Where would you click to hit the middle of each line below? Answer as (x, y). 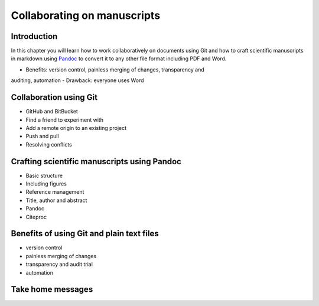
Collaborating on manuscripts (86, 15)
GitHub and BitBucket (52, 112)
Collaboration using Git (54, 97)
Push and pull (42, 136)
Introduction (34, 36)
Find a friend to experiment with (64, 120)
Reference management (55, 192)
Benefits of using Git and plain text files (85, 234)
